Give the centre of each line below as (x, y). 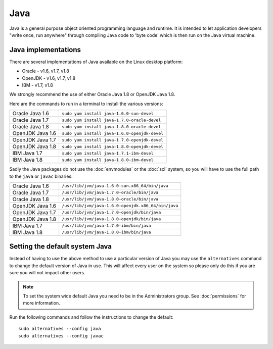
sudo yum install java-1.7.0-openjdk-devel (112, 140)
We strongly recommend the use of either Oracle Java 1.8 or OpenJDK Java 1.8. (92, 94)
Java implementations (45, 50)
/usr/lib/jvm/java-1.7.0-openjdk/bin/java (111, 212)
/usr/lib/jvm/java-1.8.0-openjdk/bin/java (111, 219)
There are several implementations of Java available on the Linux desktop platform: (96, 62)
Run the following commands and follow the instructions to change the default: (92, 317)
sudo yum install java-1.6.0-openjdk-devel (112, 133)
